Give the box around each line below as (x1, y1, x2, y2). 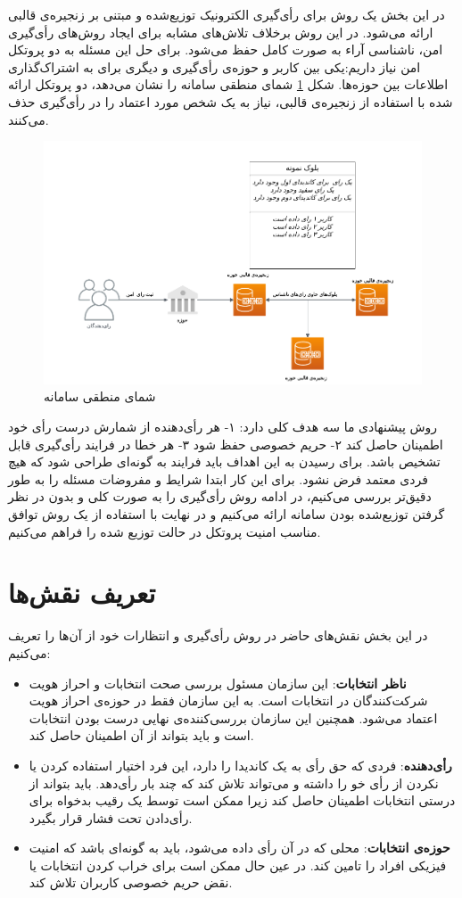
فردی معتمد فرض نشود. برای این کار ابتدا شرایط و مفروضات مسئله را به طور (8, 469, 428, 488)
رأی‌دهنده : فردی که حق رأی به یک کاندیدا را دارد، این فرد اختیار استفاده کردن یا (29, 755, 452, 774)
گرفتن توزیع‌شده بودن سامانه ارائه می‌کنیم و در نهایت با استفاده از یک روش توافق (8, 505, 445, 523)
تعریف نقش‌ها (8, 574, 156, 611)
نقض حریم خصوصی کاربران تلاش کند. (29, 873, 233, 892)
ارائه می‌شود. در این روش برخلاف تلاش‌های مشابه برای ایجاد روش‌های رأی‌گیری (8, 22, 433, 41)
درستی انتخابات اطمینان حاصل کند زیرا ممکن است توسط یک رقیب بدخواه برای (29, 791, 456, 810)
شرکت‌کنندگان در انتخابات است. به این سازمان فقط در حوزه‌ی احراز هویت (29, 691, 428, 710)
